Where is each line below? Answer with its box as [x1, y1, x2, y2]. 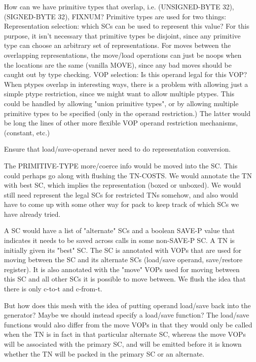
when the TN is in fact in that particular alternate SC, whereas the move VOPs [4, 329, 246, 339]
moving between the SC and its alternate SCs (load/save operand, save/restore [4, 254, 243, 265]
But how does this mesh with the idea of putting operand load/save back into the [4, 300, 251, 310]
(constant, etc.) [4, 127, 50, 137]
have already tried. [4, 208, 61, 219]
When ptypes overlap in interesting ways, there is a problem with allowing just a [4, 79, 248, 89]
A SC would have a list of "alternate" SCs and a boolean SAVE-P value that [4, 225, 235, 236]
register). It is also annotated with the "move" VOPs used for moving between [4, 264, 240, 274]
